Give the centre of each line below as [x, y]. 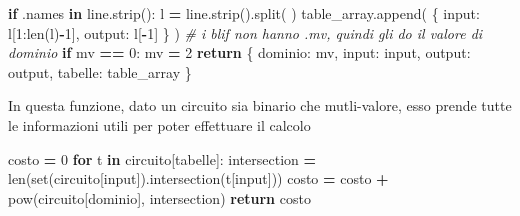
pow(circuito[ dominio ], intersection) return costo [159, 197]
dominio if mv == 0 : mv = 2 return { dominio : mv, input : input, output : [239, 52]
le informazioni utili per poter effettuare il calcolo [159, 124]
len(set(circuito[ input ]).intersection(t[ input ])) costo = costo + [198, 178]
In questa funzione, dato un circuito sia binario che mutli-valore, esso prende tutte [260, 105]
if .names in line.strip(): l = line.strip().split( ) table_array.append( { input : [244, 13]
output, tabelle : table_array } [100, 71]
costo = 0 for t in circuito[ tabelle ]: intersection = [162, 158]
